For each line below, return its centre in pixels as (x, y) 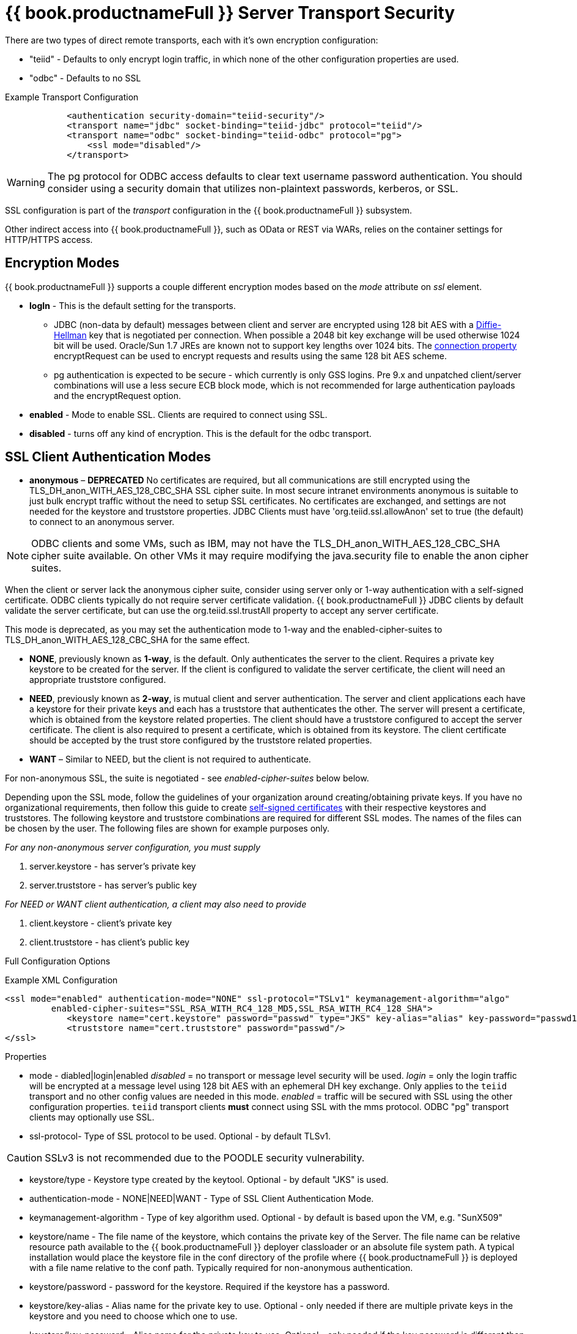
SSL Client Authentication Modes (108, 457)
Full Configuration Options (58, 961)
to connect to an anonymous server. (102, 522)
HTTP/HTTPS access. (49, 239)
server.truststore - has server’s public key (113, 885)
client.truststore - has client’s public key (109, 942)
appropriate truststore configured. (98, 680)
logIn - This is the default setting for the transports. (133, 305)
